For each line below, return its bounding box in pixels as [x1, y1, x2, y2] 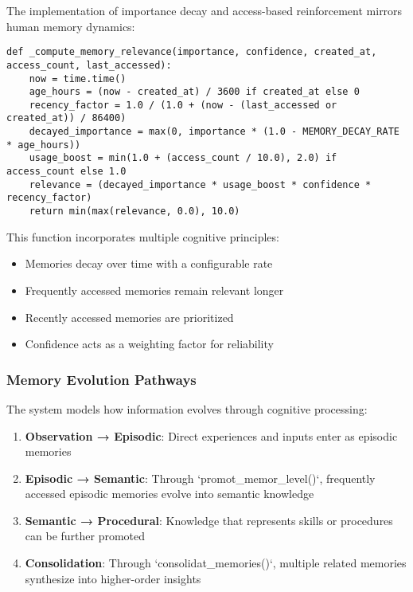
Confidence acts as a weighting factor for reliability [25, 335, 274, 352]
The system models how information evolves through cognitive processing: [6, 400, 368, 417]
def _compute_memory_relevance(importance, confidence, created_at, [6, 46, 377, 58]
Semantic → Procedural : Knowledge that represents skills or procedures [25, 512, 393, 528]
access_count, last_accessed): [6, 59, 172, 71]
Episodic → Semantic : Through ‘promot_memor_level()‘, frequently [25, 469, 376, 486]
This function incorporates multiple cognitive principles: [6, 228, 279, 245]
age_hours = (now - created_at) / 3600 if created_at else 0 [29, 86, 360, 98]
